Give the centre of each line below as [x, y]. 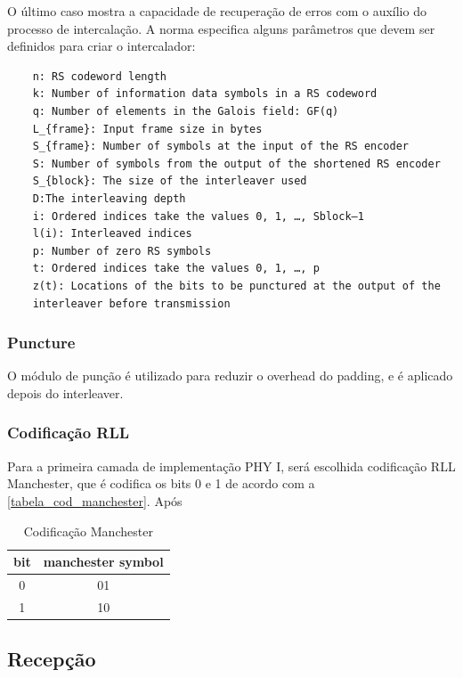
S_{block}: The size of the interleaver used [170, 181]
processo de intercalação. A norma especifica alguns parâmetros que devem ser [221, 28]
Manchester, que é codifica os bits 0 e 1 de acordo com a [161, 483]
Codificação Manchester [88, 531]
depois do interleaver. [65, 392]
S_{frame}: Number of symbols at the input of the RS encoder [221, 147]
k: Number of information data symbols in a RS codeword [205, 94]
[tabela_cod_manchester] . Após [95, 500]
